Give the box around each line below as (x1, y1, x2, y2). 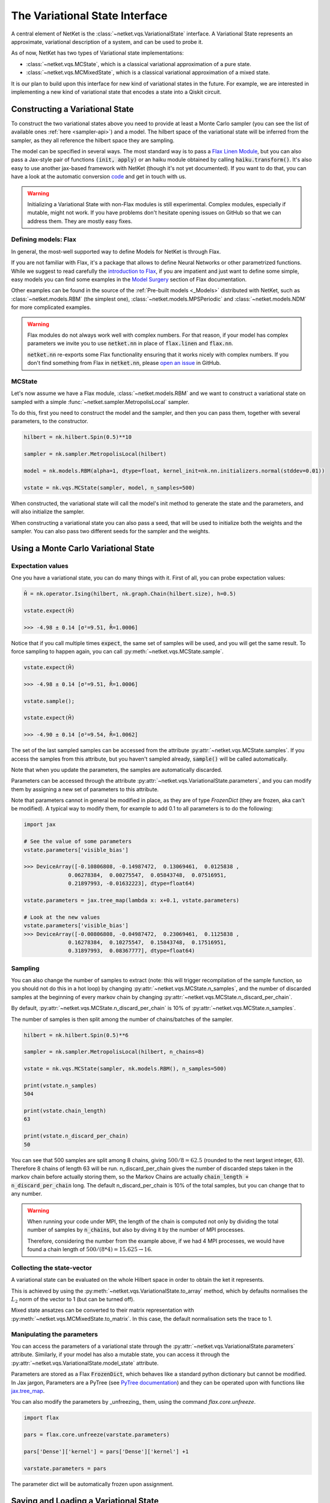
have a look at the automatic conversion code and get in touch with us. (11, 173, 186, 180)
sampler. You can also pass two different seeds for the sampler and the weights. (11, 527, 210, 534)
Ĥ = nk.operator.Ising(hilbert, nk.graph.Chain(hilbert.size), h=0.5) (23, 590, 237, 598)
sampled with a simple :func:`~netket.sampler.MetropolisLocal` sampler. (11, 398, 189, 405)
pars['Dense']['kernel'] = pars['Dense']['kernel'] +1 (23, 1448, 189, 1455)
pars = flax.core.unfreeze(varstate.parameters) (23, 1431, 170, 1438)
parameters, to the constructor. (11, 418, 88, 425)
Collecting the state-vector (11, 1263, 93, 1272)
